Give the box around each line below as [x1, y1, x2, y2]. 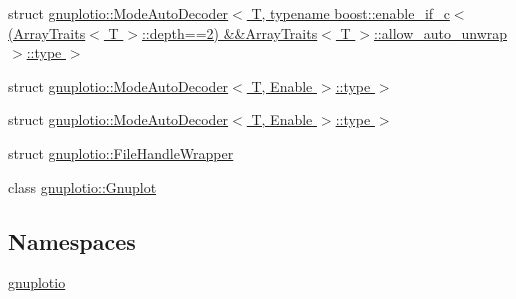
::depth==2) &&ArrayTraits [141, 22, 318, 43]
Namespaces [8, 225, 136, 256]
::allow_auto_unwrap [373, 22, 508, 43]
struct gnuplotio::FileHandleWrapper [8, 142, 234, 163]
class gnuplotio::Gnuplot [8, 176, 157, 197]
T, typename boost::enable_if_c [251, 3, 450, 23]
